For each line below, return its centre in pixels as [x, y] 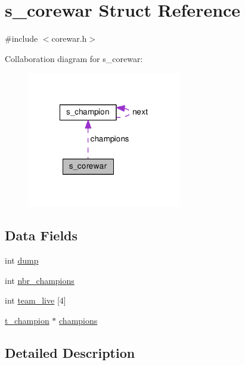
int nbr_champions [40, 280]
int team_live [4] [35, 300]
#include [21, 38]
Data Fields [41, 235]
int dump [22, 260]
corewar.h [69, 38]
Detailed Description [70, 352]
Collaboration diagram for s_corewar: [74, 58]
